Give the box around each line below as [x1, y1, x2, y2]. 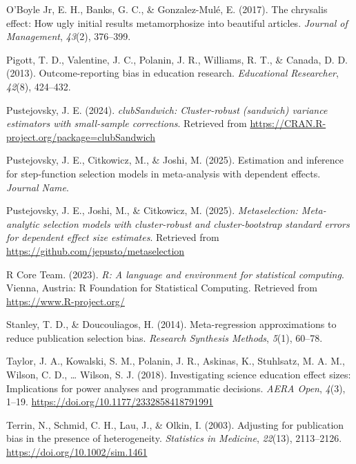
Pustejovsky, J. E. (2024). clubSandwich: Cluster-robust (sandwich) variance [6, 102, 328, 117]
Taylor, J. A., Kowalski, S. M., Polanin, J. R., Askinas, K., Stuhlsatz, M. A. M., [6, 354, 345, 368]
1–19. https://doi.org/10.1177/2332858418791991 [6, 394, 213, 409]
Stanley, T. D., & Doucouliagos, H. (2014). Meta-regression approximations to [6, 317, 337, 331]
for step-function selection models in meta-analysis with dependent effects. [6, 166, 321, 180]
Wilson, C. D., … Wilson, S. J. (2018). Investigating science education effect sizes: [6, 367, 351, 382]
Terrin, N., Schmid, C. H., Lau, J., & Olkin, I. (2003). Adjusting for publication [6, 417, 344, 432]
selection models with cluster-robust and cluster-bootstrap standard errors [42, 216, 350, 231]
